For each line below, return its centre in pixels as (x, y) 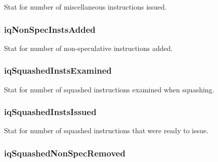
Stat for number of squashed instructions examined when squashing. (109, 89)
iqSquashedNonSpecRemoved (65, 153)
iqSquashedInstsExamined (58, 70)
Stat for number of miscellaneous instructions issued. (85, 7)
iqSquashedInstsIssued (50, 112)
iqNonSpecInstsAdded (50, 29)
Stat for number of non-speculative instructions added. (88, 48)
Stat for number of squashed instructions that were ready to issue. (106, 130)
